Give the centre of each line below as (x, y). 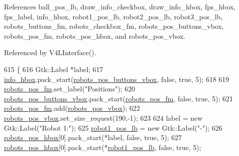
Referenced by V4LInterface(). (50, 52)
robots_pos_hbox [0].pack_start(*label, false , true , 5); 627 (93, 137)
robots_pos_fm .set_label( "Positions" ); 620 (70, 89)
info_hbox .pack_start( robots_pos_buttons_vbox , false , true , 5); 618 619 (117, 79)
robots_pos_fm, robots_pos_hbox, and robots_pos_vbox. (95, 36)
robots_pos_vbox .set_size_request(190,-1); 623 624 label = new (103, 117)
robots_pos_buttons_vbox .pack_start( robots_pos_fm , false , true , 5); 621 (119, 98)
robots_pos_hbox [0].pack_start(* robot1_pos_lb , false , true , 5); (103, 147)
